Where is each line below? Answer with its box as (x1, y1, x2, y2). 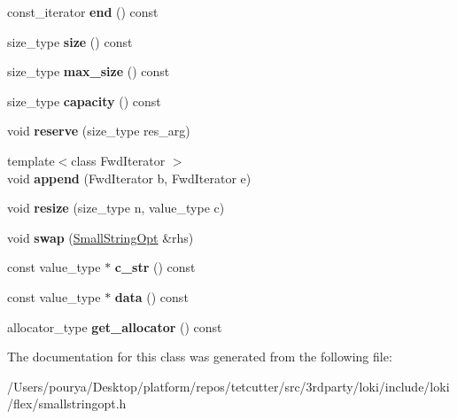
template (7, 151, 55, 169)
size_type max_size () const (7, 62, 170, 81)
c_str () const (114, 258, 196, 276)
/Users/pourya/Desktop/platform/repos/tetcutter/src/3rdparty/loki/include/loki (7, 376, 450, 395)
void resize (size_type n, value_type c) (7, 198, 225, 217)
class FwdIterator (71, 151, 166, 169)
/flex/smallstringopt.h (7, 394, 127, 413)
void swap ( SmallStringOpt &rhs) (7, 228, 194, 246)
